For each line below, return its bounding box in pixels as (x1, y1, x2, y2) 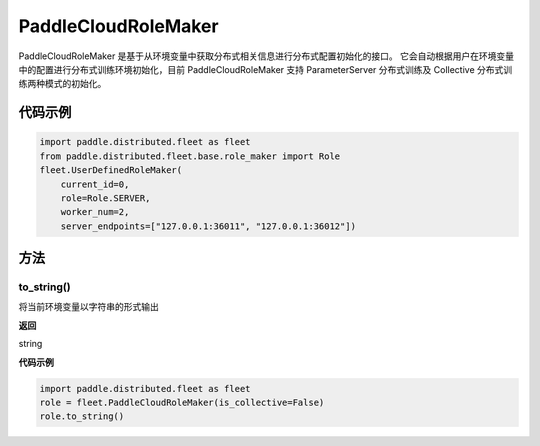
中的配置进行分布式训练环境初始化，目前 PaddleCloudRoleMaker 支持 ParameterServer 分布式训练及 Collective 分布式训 (18, 63, 513, 75)
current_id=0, (60, 178, 130, 190)
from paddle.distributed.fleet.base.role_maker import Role (39, 150, 341, 162)
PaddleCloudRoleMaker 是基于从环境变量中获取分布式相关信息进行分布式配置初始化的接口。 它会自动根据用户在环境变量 (18, 50, 515, 62)
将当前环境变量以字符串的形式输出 (18, 301, 159, 313)
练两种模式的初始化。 (18, 78, 107, 90)
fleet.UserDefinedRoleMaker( (39, 165, 183, 176)
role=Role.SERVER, (60, 192, 151, 204)
